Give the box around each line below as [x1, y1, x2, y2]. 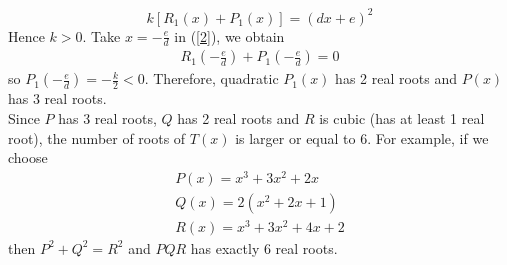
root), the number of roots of [8, 127, 186, 148]
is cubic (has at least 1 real [319, 107, 485, 128]
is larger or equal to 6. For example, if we [235, 127, 489, 148]
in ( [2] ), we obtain [174, 25, 285, 46]
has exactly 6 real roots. [190, 237, 338, 258]
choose [8, 147, 48, 168]
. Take [82, 25, 121, 46]
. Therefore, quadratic [144, 68, 279, 89]
